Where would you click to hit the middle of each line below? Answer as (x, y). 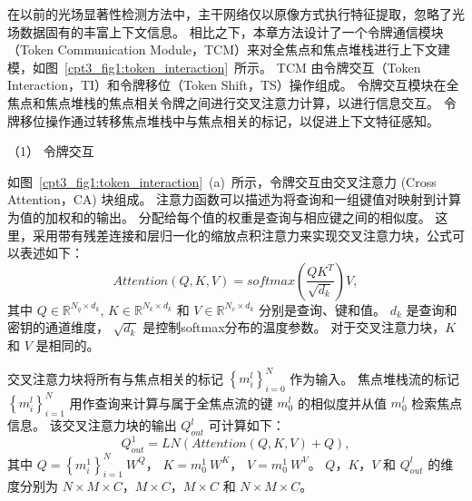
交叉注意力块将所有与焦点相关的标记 (115, 378)
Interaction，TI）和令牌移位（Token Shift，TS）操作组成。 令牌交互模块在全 (233, 85)
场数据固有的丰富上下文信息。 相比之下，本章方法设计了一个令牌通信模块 (226, 31)
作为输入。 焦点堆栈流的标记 (374, 378)
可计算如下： (246, 425)
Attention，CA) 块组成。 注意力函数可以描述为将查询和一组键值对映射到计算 (235, 199)
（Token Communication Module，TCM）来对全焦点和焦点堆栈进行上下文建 (229, 49)
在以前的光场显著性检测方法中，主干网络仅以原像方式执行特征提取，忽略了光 (236, 14)
